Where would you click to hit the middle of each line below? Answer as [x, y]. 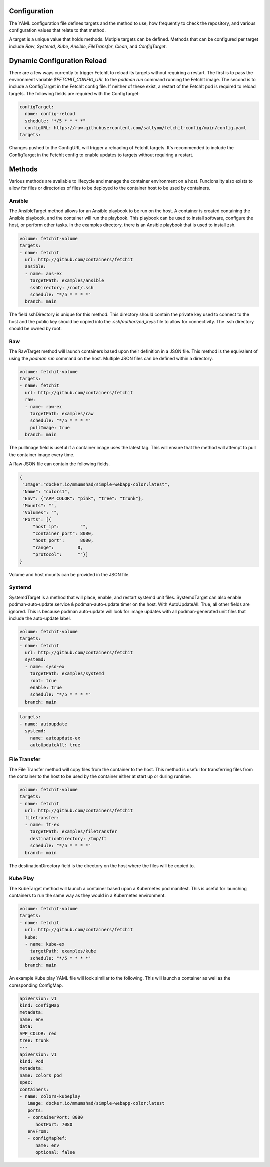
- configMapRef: [47, 1138]
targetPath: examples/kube [63, 951]
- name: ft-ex [42, 825]
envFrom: [38, 1132]
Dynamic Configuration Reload [58, 60]
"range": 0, [58, 547]
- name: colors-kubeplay [50, 1097]
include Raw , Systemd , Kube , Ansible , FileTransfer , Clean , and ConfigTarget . [88, 46]
